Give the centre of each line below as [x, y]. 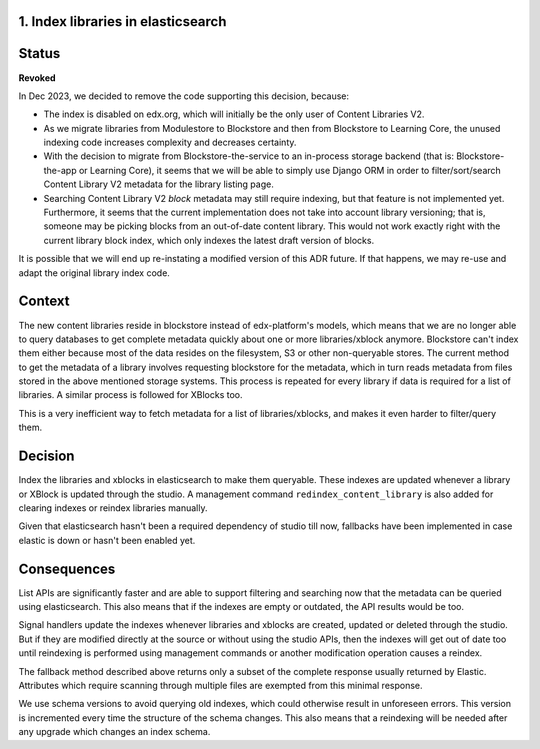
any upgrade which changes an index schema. [114, 732]
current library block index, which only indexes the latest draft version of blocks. [209, 240]
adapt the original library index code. [94, 272]
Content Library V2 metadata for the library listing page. [158, 184]
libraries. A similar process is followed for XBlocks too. [131, 395]
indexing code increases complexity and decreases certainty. [170, 142]
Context [44, 301]
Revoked [37, 77]
